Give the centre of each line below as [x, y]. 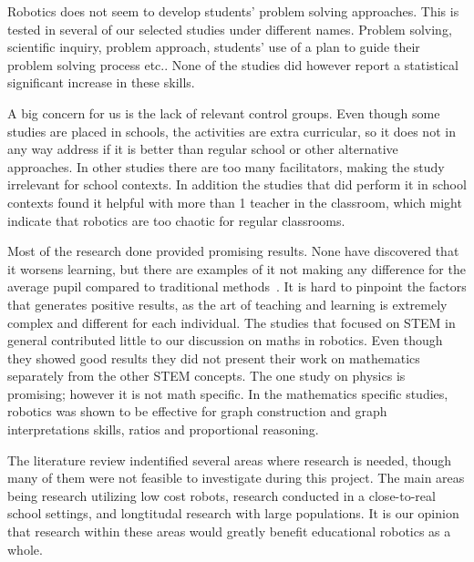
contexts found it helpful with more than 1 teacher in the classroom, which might [235, 202]
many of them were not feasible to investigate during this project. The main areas [236, 478]
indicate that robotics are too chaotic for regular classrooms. [176, 220]
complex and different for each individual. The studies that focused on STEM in [232, 322]
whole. [25, 549]
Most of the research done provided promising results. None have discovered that [233, 251]
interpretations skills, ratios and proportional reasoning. [163, 429]
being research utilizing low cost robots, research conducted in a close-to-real [222, 495]
